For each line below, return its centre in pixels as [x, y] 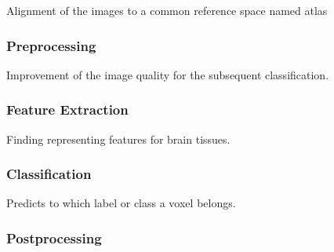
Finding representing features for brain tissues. [118, 139]
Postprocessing [54, 237]
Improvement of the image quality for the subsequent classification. [168, 74]
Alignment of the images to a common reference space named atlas [167, 10]
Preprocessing [51, 45]
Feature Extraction [67, 110]
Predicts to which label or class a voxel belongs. [121, 203]
